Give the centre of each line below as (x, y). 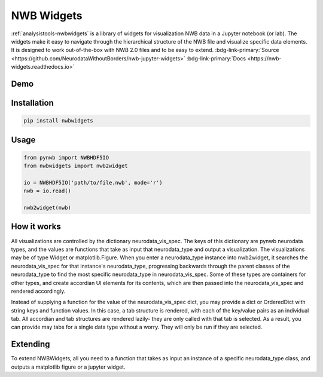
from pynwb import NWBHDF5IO (66, 157)
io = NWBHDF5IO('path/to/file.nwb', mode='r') (93, 183)
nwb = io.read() (48, 191)
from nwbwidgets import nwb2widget (76, 166)
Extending (31, 344)
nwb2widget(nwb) (48, 208)
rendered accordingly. (38, 291)
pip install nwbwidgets (59, 121)
